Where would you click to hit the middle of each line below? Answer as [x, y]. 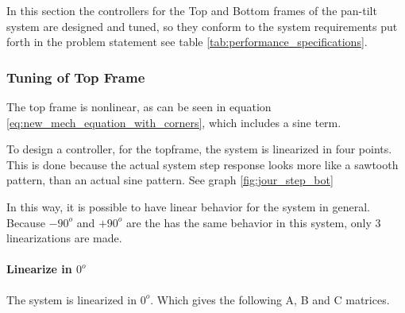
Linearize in [39, 269]
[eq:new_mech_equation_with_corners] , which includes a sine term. [174, 122]
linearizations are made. [64, 238]
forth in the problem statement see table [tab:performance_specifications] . [187, 42]
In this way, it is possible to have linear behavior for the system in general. [188, 206]
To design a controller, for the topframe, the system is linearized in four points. [199, 149]
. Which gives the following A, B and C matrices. [270, 299]
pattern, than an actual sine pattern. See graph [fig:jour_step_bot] [170, 180]
